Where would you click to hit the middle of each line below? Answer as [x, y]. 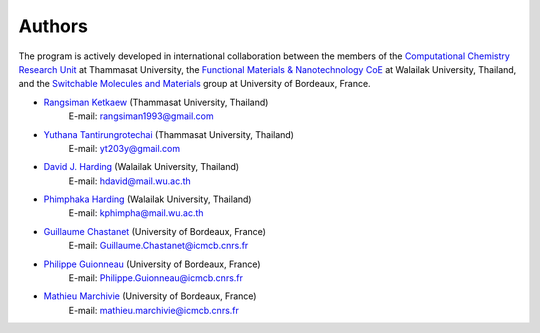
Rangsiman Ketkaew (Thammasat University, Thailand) [156, 102]
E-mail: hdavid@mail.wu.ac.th [130, 181]
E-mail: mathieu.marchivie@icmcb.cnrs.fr [154, 310]
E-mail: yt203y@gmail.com [124, 148]
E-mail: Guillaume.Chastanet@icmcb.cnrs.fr [158, 246]
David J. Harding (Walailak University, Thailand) [141, 167]
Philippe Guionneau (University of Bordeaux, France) [152, 264]
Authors [53, 26]
